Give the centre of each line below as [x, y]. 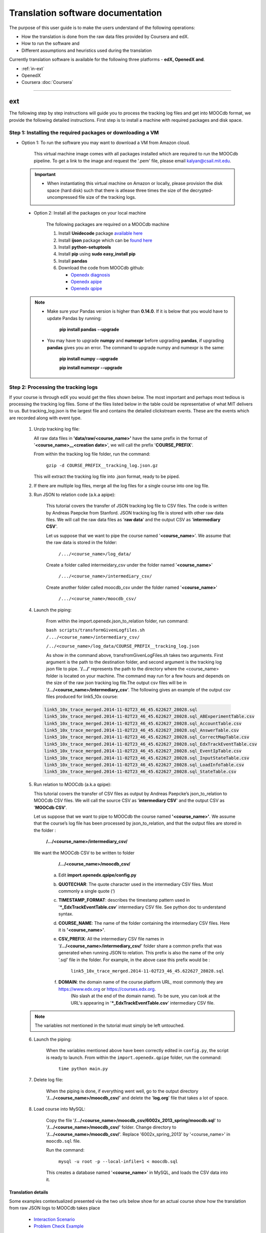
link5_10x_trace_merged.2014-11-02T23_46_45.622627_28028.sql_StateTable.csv [140, 772]
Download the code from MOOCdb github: [101, 268]
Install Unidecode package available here [100, 233]
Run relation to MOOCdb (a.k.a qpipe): [73, 785]
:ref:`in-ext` [33, 69]
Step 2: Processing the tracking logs [53, 387]
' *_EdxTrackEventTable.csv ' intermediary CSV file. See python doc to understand [142, 907]
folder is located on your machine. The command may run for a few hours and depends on [138, 676]
